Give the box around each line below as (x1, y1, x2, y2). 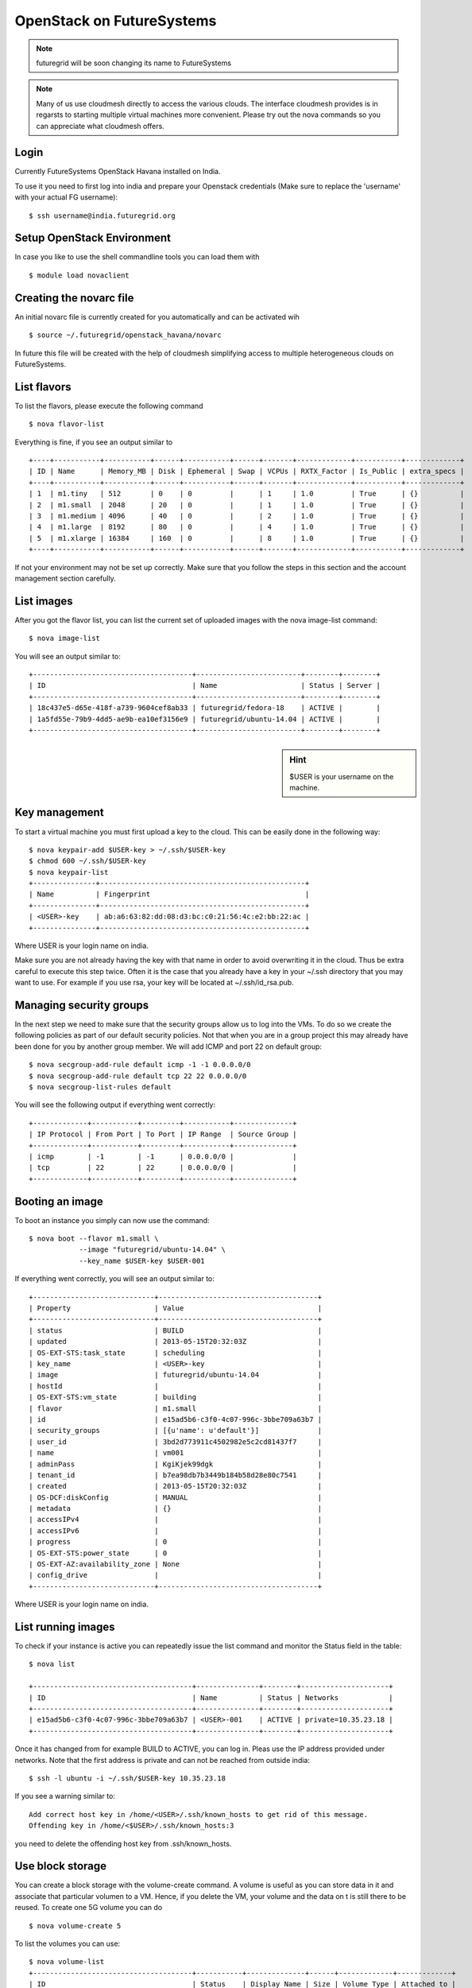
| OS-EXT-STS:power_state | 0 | (29, 1548, 323, 1558)
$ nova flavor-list (29, 420, 105, 429)
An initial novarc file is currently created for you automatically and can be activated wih (14, 312, 300, 321)
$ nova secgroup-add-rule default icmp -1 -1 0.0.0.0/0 (29, 1060, 251, 1070)
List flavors (14, 380, 72, 394)
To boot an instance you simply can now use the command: (14, 1215, 210, 1225)
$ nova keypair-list (29, 868, 109, 876)
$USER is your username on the (289, 771, 394, 781)
